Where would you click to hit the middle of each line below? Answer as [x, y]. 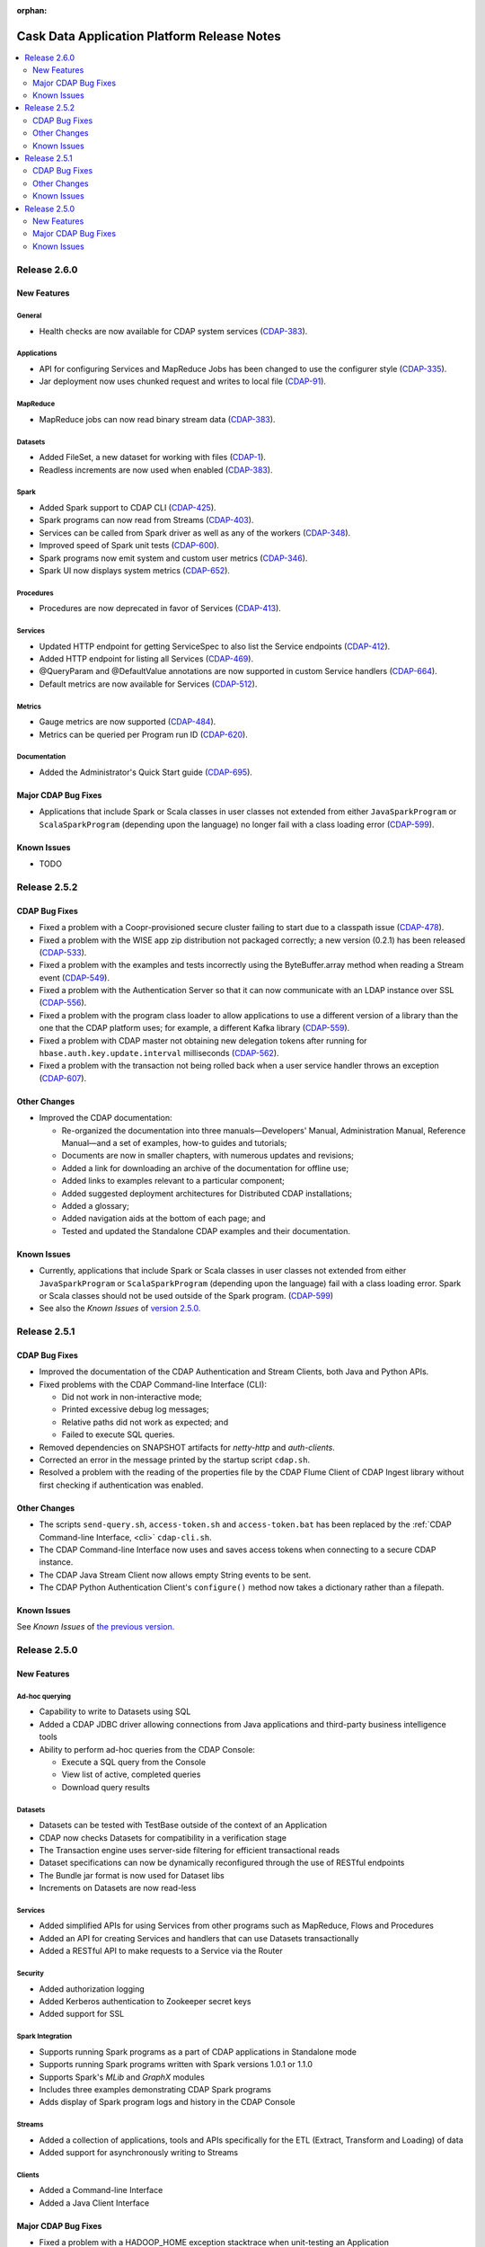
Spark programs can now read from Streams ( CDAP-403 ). [146, 520]
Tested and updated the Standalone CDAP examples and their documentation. [206, 1230]
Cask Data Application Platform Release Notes [149, 36]
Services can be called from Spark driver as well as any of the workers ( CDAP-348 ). [195, 533]
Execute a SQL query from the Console [134, 1762]
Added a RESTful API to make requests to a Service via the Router [161, 1951]
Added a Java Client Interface [94, 2203]
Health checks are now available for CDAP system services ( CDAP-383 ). [173, 331]
